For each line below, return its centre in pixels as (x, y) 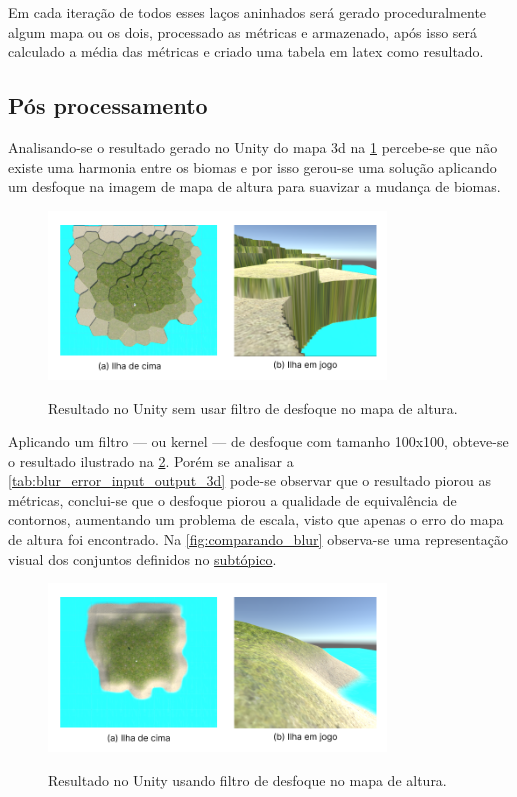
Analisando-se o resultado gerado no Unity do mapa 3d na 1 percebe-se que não (253, 146)
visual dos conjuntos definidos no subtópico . (142, 558)
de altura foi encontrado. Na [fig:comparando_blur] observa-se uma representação (258, 539)
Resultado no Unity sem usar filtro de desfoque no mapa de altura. (253, 407)
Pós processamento (108, 105)
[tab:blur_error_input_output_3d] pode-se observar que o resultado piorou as (249, 480)
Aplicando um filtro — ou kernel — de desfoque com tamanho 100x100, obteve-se (258, 441)
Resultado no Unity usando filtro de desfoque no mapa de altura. (247, 779)
